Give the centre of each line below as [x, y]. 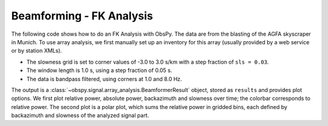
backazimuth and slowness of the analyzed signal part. [80, 116]
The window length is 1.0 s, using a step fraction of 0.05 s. [99, 70]
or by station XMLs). [36, 51]
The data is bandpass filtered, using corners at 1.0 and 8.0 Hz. [104, 79]
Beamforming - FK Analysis [82, 16]
